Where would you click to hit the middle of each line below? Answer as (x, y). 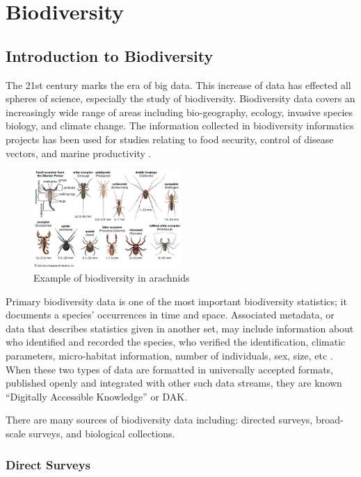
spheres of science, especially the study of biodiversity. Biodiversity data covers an (180, 98)
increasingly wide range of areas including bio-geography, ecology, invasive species (179, 112)
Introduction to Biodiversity (110, 55)
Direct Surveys (48, 464)
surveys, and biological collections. (102, 433)
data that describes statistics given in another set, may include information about (180, 328)
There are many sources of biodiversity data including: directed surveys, (159, 420)
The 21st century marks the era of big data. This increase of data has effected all (178, 84)
